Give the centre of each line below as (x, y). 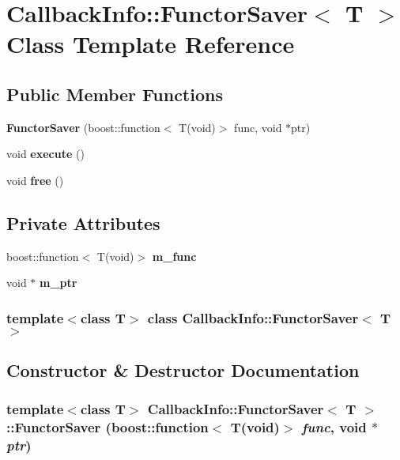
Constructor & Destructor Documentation (183, 370)
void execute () (45, 154)
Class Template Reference (151, 44)
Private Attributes (83, 222)
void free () (35, 180)
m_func (174, 256)
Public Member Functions (115, 94)
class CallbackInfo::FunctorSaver (253, 317)
